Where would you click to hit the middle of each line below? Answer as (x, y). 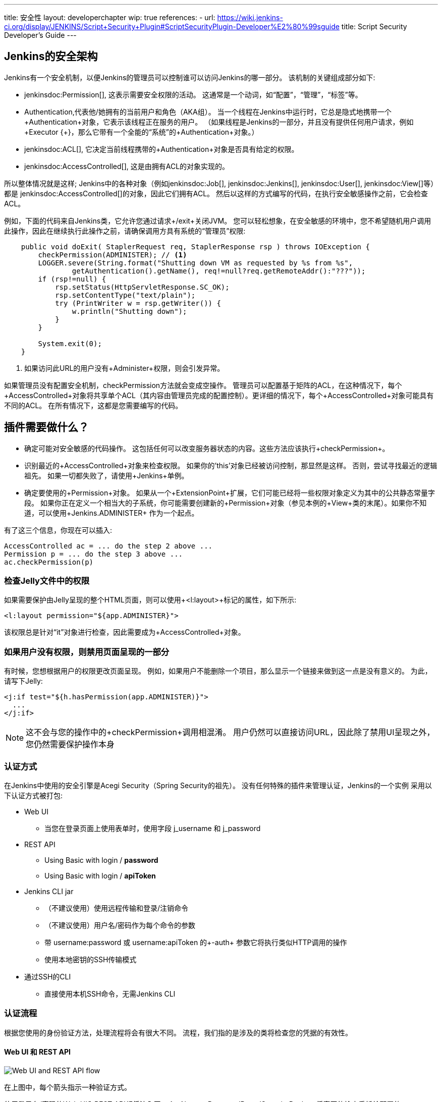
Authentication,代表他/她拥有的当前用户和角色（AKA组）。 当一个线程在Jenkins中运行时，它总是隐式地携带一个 (208, 112)
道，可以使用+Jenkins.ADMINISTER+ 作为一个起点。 (112, 513)
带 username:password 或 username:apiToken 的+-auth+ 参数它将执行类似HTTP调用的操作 (196, 942)
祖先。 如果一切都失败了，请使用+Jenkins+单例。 (106, 475)
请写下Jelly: (23, 681)
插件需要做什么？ (46, 427)
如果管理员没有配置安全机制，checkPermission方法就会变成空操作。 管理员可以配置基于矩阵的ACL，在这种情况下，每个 (203, 385)
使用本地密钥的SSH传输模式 (91, 959)
